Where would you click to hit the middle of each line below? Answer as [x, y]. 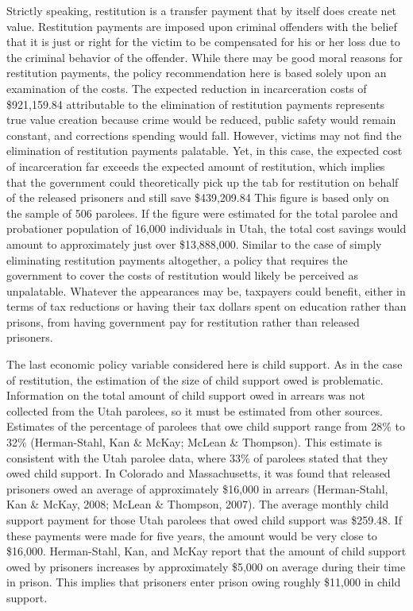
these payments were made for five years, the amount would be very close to [192, 535]
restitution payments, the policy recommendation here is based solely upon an [197, 73]
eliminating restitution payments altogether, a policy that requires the [177, 259]
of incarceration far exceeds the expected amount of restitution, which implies [196, 166]
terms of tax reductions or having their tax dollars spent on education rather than [206, 306]
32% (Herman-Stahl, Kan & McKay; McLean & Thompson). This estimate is [195, 442]
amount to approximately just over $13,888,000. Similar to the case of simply [194, 244]
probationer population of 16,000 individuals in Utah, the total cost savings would [206, 228]
